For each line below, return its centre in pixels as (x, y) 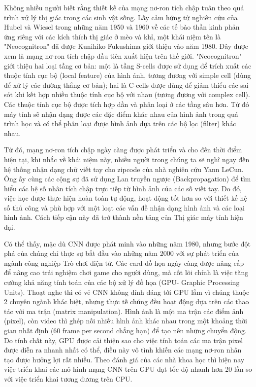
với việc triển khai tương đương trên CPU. (68, 378)
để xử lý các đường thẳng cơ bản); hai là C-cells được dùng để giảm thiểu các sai (126, 85)
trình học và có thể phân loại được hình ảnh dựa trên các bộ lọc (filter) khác (120, 123)
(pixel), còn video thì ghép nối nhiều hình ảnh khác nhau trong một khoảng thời (126, 321)
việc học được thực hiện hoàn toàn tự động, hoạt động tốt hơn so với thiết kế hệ (126, 198)
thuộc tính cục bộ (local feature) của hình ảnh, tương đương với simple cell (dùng (128, 75)
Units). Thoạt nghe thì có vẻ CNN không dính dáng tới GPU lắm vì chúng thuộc (127, 292)
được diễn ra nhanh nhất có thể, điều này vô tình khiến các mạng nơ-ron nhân (123, 350)
